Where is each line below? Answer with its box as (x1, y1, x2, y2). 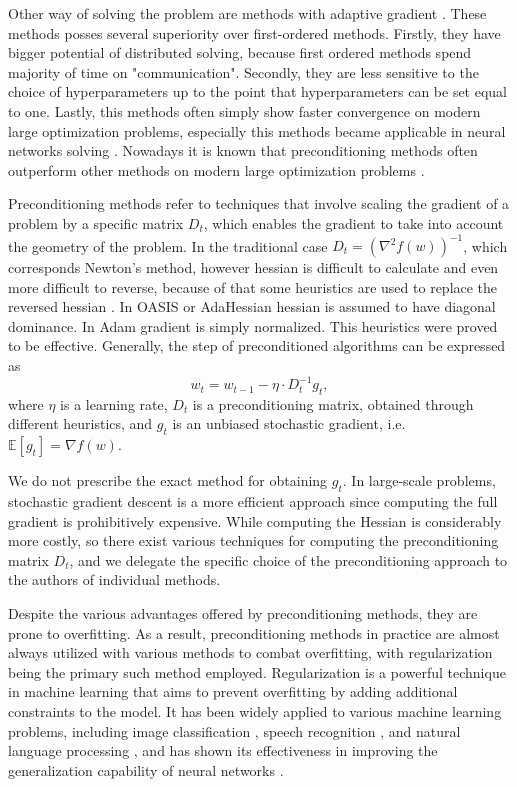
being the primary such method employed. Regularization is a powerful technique (8, 661, 506, 682)
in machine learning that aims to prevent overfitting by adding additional (8, 681, 458, 702)
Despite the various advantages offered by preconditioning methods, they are (8, 603, 478, 624)
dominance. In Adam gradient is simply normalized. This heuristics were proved (8, 315, 498, 336)
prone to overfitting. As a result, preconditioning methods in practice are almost (8, 622, 500, 643)
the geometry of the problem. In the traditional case (8, 235, 328, 256)
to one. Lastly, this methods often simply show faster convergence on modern (8, 100, 481, 121)
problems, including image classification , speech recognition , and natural (8, 720, 461, 741)
